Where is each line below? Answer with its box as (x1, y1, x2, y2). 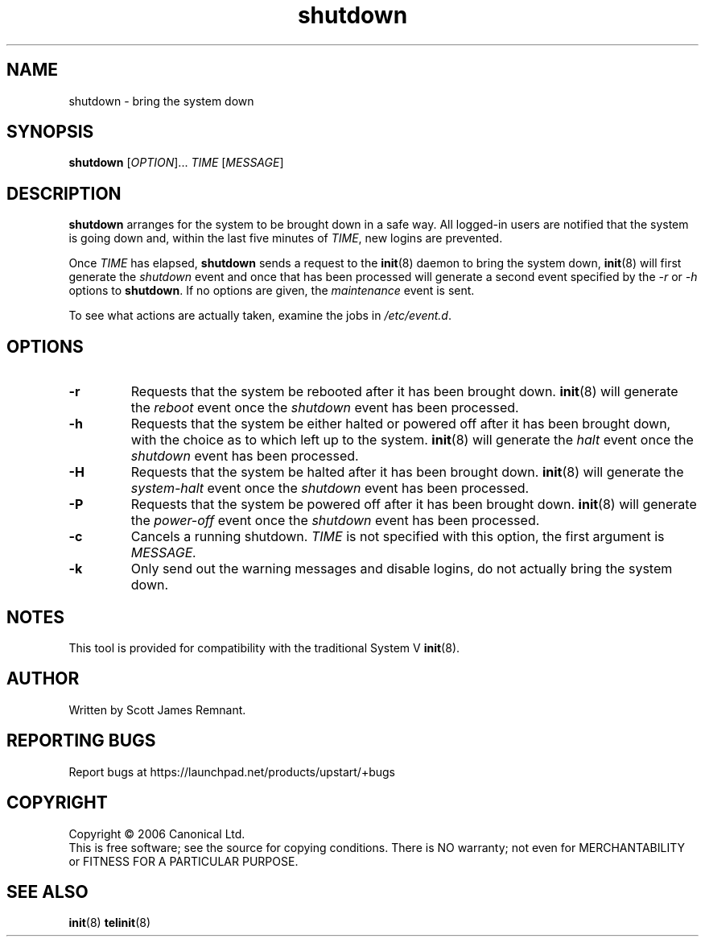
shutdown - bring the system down (68, 93, 254, 108)
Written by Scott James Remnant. (68, 702, 246, 717)
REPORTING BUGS (6, 730, 156, 751)
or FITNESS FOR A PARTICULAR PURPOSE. (68, 854, 299, 868)
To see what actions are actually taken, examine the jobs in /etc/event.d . (68, 308, 451, 323)
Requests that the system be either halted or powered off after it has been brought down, (130, 416, 671, 432)
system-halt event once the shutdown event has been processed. (130, 480, 530, 497)
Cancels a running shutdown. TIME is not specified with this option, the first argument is (130, 528, 665, 545)
